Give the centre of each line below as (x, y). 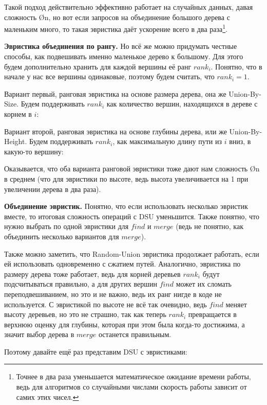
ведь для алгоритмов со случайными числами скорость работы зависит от (131, 387)
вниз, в (240, 141)
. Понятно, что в (236, 66)
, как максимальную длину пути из (167, 141)
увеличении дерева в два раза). (53, 189)
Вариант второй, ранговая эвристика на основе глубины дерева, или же (116, 131)
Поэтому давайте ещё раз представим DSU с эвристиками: (96, 351)
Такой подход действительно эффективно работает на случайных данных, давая (129, 7)
